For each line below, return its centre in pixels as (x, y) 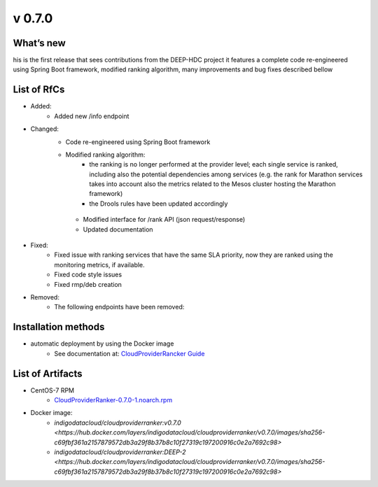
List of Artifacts (48, 373)
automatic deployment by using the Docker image (102, 344)
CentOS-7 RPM (52, 390)
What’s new (39, 43)
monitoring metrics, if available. (99, 264)
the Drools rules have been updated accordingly (159, 204)
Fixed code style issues (88, 275)
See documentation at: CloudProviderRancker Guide (129, 353)
